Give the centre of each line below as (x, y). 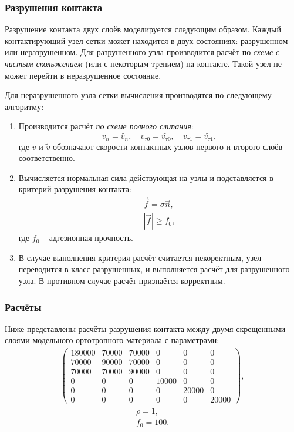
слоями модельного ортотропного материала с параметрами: (112, 340)
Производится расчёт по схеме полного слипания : (106, 126)
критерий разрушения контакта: (75, 189)
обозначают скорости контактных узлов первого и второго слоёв (168, 146)
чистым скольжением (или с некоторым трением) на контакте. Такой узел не (143, 63)
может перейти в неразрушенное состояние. (83, 75)
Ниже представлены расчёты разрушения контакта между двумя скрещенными (145, 328)
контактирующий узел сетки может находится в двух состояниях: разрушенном (146, 40)
